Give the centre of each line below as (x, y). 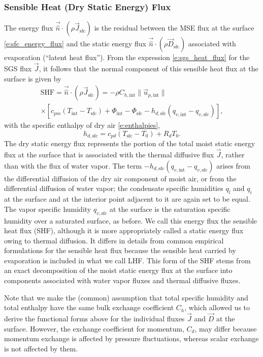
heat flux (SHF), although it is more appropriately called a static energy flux (124, 230)
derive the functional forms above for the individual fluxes (94, 319)
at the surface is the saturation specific (170, 209)
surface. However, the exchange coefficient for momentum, (94, 328)
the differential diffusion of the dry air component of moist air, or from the (120, 178)
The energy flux (29, 28)
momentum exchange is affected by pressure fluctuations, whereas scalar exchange (131, 338)
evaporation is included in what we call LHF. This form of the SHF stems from (127, 260)
